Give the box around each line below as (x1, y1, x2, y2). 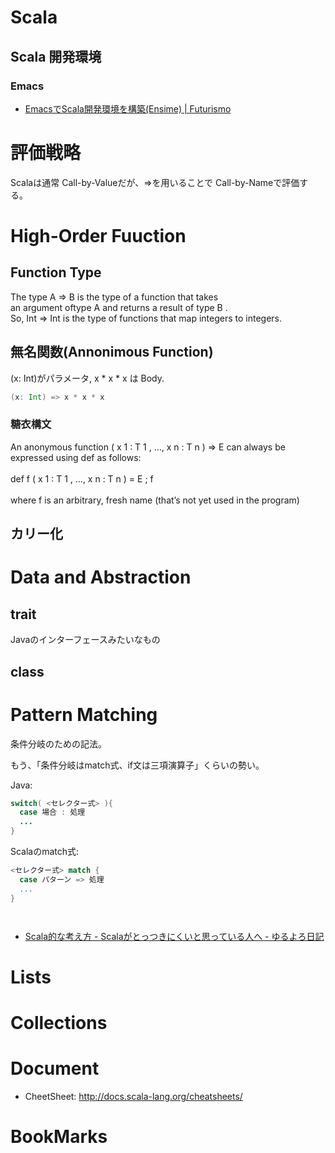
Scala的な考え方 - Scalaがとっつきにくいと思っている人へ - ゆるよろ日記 (24, 930, 325, 942)
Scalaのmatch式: (10, 846, 80, 858)
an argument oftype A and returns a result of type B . (10, 301, 228, 313)
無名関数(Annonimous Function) (10, 344, 214, 361)
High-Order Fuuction (10, 225, 187, 247)
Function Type (10, 264, 102, 281)
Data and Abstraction (10, 566, 192, 589)
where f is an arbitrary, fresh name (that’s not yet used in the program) (10, 494, 300, 506)
